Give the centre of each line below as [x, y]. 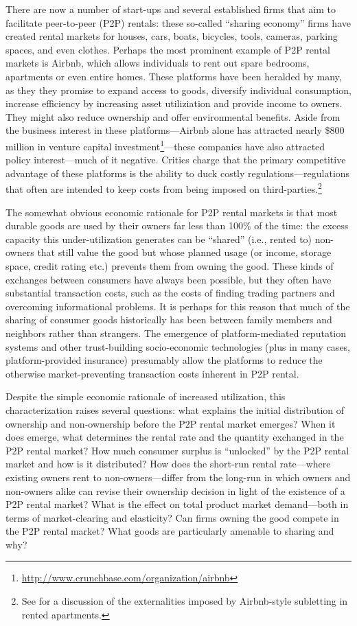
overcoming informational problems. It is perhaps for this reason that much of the [178, 306]
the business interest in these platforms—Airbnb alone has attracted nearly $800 [175, 130]
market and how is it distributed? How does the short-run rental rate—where [168, 464]
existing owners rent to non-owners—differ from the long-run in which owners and [178, 477]
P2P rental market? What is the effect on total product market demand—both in [177, 504]
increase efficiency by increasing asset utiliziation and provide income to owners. [174, 103]
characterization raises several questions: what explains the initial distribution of [175, 409]
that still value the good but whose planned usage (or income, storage [184, 252]
